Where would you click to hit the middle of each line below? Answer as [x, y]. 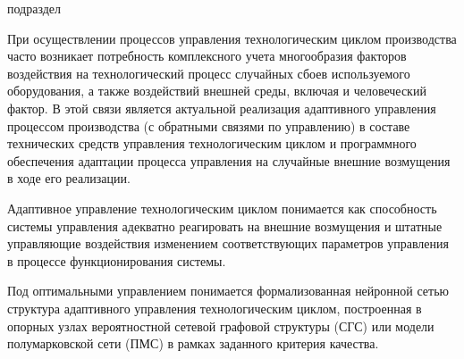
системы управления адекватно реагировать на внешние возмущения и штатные [225, 225]
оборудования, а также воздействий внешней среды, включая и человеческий [217, 91]
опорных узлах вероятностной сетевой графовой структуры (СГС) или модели [221, 326]
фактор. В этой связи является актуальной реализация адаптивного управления [222, 108]
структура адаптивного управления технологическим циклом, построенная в [215, 308]
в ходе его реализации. [69, 178]
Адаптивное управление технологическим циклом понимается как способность [222, 208]
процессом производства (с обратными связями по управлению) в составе [209, 125]
